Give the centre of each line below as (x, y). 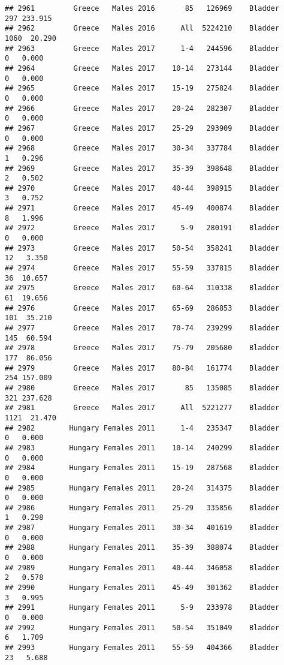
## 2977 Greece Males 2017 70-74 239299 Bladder (142, 328)
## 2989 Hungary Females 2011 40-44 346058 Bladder (142, 568)
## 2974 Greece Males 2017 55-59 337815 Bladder (142, 268)
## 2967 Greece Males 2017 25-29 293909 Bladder (142, 128)
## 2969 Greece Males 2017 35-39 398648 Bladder (142, 168)
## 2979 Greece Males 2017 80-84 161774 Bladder (142, 368)
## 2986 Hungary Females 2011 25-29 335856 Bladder (142, 508)
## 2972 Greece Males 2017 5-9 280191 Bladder (142, 228)
